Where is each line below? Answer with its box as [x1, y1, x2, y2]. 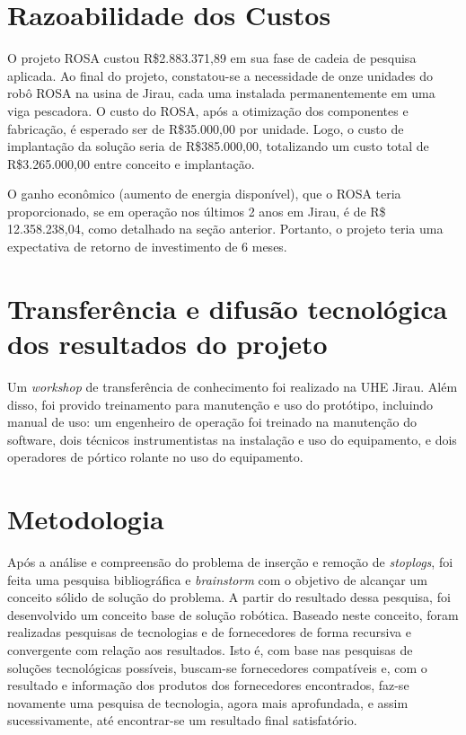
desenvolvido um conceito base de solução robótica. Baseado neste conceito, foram [7, 605, 459, 624]
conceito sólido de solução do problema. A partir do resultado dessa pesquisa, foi [7, 588, 451, 607]
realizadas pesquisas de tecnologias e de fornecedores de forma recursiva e [7, 623, 411, 642]
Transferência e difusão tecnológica [7, 289, 448, 326]
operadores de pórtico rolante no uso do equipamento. [7, 447, 303, 466]
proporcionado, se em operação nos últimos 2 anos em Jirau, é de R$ [7, 201, 386, 220]
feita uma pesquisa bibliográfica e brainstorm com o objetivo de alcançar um [7, 570, 427, 589]
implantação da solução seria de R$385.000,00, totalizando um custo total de [7, 137, 429, 155]
